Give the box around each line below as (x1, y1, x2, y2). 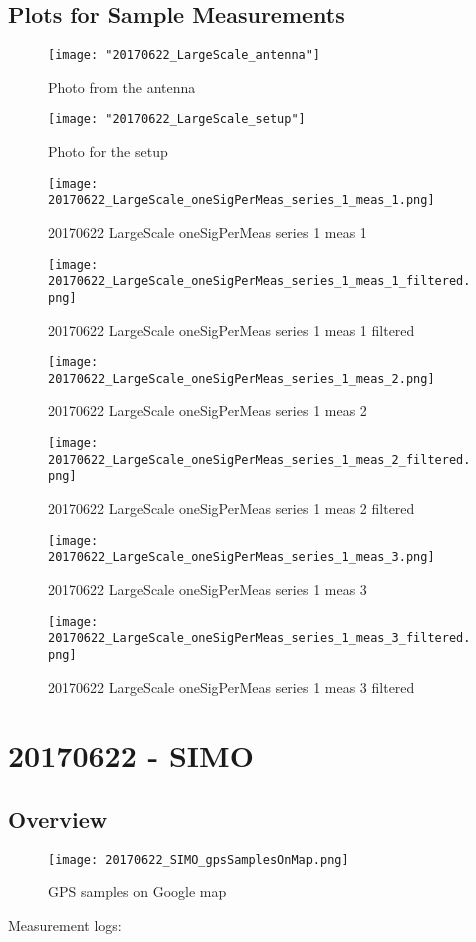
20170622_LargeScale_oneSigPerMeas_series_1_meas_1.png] (48, 193, 435, 208)
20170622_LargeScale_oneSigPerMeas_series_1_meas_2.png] (48, 371, 435, 386)
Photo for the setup (48, 141, 168, 162)
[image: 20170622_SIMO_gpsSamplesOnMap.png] (48, 852, 349, 867)
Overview (8, 803, 108, 834)
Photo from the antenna (48, 76, 196, 97)
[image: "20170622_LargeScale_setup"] (48, 112, 306, 127)
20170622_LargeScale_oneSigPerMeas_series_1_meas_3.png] (48, 550, 435, 565)
